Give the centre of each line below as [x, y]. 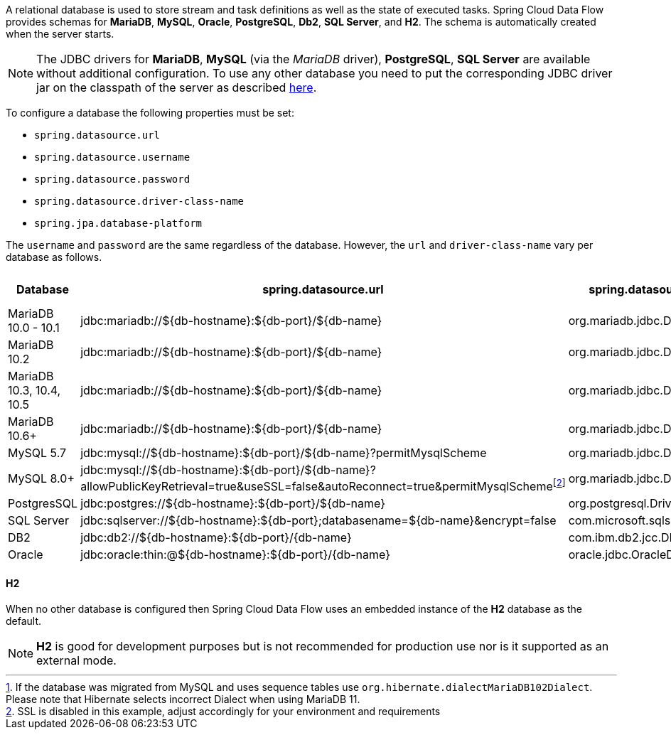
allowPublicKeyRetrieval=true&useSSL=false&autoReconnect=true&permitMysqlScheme [317, 487]
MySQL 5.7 [37, 453]
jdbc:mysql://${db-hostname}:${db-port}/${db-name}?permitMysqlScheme [284, 453]
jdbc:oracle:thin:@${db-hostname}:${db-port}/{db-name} [235, 555]
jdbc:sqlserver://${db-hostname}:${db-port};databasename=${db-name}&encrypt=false [318, 521]
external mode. [76, 660]
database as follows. [54, 257]
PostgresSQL [43, 504]
